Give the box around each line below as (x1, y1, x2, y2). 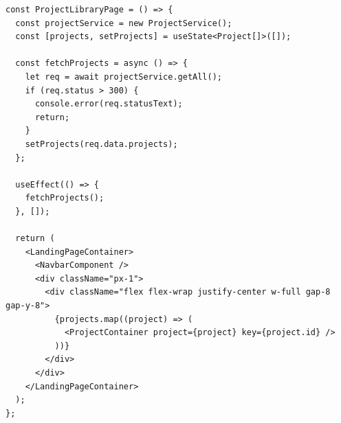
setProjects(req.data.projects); (25, 139, 178, 149)
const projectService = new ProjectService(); (15, 18, 232, 28)
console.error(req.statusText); (34, 99, 183, 109)
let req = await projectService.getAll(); (25, 71, 222, 82)
